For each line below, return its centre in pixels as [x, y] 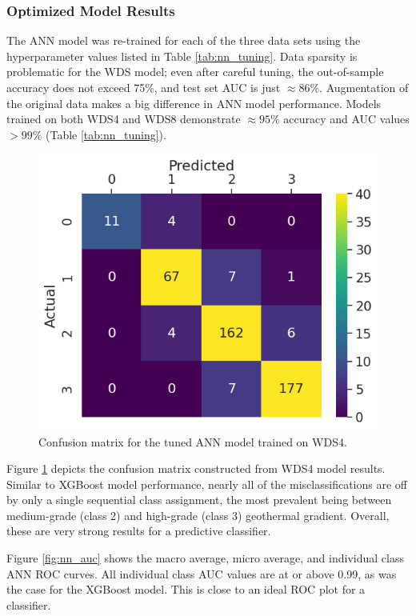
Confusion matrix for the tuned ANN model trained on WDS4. [193, 441]
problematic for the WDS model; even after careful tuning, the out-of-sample [195, 72]
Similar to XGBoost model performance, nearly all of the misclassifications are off [207, 484]
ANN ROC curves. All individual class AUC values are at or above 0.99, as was [202, 573]
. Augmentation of [364, 87]
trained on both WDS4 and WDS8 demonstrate [124, 119]
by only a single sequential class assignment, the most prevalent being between [199, 500]
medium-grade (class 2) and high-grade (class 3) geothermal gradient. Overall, [198, 515]
